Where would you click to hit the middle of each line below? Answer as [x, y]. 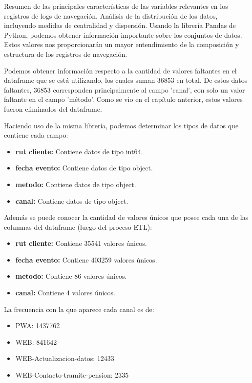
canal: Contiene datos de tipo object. [72, 201]
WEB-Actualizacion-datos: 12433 [65, 358]
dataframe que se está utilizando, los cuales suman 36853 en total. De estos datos [126, 80]
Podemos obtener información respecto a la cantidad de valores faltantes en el [120, 70]
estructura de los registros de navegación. [66, 54]
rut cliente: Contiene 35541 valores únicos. [81, 243]
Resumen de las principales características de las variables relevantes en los [116, 6]
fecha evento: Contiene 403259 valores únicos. [86, 259]
